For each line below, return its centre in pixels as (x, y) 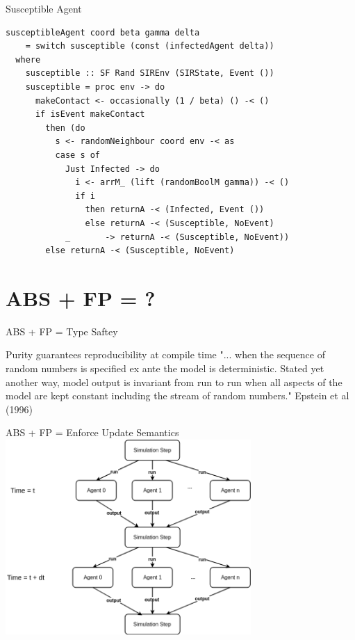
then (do (65, 128)
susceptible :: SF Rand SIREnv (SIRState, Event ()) (150, 73)
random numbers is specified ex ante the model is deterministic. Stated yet (165, 368)
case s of (78, 155)
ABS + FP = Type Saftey (62, 331)
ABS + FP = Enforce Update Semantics (92, 432)
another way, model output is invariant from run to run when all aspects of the (174, 382)
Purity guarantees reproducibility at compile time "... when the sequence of (165, 354)
